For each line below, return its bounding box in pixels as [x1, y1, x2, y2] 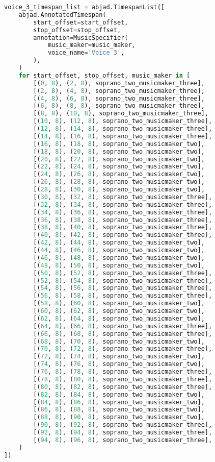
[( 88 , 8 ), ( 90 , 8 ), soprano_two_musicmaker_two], [33, 414, 205, 421]
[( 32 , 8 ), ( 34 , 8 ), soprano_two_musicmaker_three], [33, 201, 212, 208]
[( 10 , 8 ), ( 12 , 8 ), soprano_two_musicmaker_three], [33, 117, 212, 125]
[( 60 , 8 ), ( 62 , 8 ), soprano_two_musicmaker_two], [33, 307, 205, 314]
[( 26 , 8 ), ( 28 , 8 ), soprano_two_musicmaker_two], [33, 178, 205, 186]
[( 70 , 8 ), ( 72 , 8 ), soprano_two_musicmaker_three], [33, 345, 212, 353]
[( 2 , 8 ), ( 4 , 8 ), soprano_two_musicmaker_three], [33, 87, 205, 94]
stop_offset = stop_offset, [33, 26, 121, 34]
